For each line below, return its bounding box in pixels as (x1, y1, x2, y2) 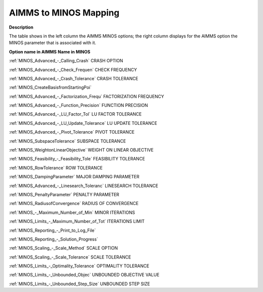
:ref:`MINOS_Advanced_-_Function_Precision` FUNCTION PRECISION (9, 103, 148, 108)
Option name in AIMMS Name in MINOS (9, 49, 91, 54)
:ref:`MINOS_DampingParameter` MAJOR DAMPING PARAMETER (9, 174, 140, 180)
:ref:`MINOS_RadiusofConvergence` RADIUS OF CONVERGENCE (9, 201, 139, 206)
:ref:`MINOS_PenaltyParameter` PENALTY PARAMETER (9, 191, 119, 197)
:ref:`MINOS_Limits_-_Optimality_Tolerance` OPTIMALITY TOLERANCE (9, 263, 150, 269)
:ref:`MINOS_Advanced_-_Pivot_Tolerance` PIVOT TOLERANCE (9, 129, 135, 135)
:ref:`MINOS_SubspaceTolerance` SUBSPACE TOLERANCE (9, 138, 126, 144)
